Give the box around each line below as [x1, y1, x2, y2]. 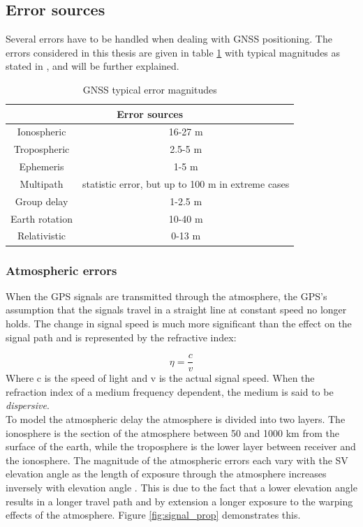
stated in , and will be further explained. [6, 59, 179, 73]
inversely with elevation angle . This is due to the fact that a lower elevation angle [6, 480, 357, 494]
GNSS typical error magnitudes [82, 82, 217, 96]
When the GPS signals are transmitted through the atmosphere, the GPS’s [6, 288, 327, 303]
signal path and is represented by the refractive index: [6, 329, 237, 344]
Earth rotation [10, 211, 73, 225]
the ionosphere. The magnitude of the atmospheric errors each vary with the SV [6, 452, 348, 467]
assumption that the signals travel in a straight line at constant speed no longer [6, 302, 347, 317]
